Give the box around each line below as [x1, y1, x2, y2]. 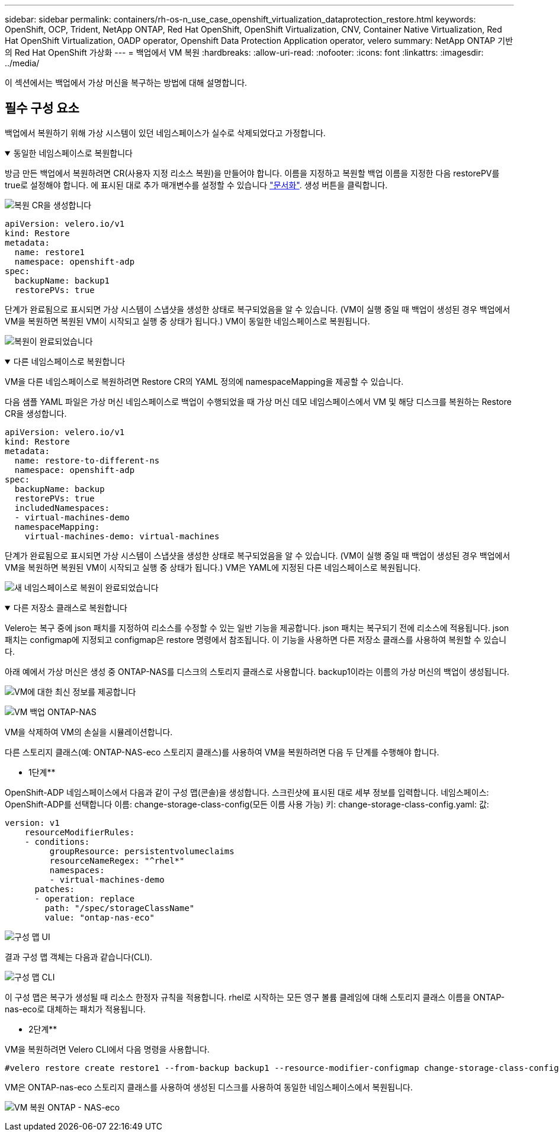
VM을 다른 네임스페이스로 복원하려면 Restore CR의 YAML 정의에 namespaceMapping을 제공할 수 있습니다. [5, 376, 404, 387]
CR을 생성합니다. [5, 408, 67, 419]
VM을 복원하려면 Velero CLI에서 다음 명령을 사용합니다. [5, 1044, 210, 1054]
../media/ [5, 58, 40, 68]
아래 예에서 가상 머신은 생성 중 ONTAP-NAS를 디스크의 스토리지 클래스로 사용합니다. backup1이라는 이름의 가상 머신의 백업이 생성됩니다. [5, 666, 510, 677]
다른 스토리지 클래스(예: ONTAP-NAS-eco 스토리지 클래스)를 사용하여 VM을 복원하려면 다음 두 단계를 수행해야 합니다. [5, 746, 439, 757]
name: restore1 [14, 247, 85, 257]
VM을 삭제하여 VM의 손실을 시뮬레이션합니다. [5, 726, 173, 737]
